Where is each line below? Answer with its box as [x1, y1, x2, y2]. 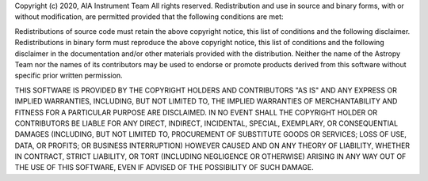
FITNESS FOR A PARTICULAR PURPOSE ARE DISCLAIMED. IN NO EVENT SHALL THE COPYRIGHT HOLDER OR [14, 107, 378, 117]
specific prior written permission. [14, 71, 123, 81]
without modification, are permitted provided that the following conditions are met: [14, 12, 285, 21]
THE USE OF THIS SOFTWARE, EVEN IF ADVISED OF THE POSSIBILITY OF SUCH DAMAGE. [14, 163, 315, 172]
